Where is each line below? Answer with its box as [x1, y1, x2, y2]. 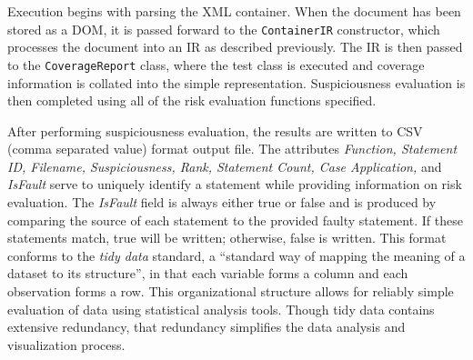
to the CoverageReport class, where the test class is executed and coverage [7, 55, 425, 74]
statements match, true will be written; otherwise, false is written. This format [7, 228, 447, 247]
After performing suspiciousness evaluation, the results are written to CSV [7, 121, 423, 140]
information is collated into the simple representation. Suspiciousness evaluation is [7, 73, 466, 92]
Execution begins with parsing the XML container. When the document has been [7, 2, 461, 20]
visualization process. [7, 335, 126, 354]
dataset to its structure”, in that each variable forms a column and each [7, 264, 408, 283]
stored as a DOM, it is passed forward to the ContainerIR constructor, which [7, 19, 440, 38]
